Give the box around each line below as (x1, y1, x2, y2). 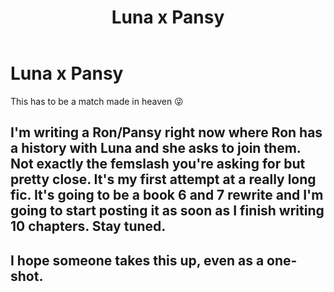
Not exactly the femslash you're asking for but (10, 156, 306, 173)
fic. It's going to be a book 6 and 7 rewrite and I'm (10, 187, 324, 204)
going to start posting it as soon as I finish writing (10, 202, 325, 220)
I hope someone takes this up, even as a (10, 252, 265, 269)
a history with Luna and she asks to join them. (10, 140, 302, 157)
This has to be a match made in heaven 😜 (10, 95, 184, 107)
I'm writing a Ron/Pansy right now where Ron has (10, 124, 323, 141)
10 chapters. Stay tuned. (10, 218, 167, 235)
